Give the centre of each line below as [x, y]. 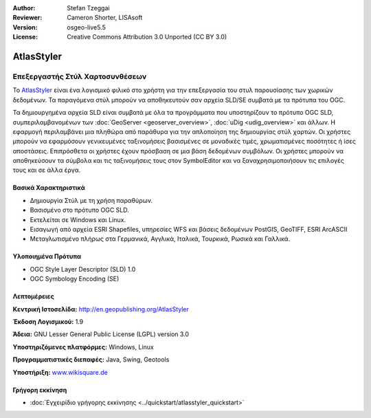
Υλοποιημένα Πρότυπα [47, 256]
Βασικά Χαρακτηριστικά [49, 188]
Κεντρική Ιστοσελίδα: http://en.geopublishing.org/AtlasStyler [101, 309]
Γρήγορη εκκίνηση [40, 390]
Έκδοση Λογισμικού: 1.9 [48, 321]
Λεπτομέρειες [33, 296]
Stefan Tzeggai [88, 8]
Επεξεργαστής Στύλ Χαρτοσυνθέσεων [80, 76]
